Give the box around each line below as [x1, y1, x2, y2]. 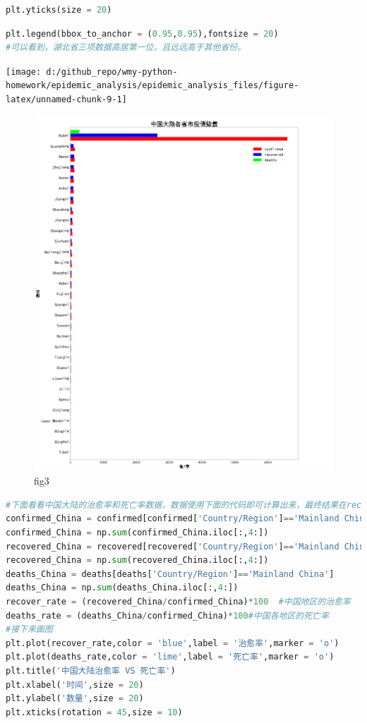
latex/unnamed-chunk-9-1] [6, 95, 127, 105]
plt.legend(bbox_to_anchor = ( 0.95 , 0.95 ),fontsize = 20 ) [6, 28, 279, 39]
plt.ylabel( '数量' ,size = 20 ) [6, 693, 144, 704]
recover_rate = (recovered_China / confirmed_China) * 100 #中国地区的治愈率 [6, 596, 351, 607]
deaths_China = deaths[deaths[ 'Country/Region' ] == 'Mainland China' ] [6, 569, 335, 579]
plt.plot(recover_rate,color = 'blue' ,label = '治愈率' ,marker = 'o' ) [6, 638, 339, 648]
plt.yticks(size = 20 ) [6, 5, 112, 15]
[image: [6, 66, 42, 77]
